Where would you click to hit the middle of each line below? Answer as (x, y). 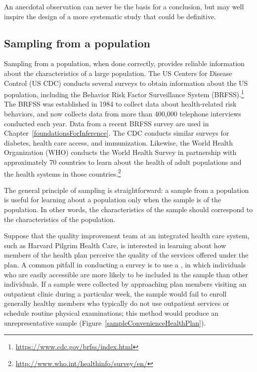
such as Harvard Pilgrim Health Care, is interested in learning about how (115, 245)
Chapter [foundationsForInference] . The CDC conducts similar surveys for (117, 133)
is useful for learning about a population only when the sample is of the (113, 200)
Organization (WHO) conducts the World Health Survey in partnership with (120, 152)
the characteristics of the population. (60, 219)
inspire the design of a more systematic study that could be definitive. (110, 16)
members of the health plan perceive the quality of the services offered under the (126, 255)
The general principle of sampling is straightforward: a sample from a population (127, 190)
